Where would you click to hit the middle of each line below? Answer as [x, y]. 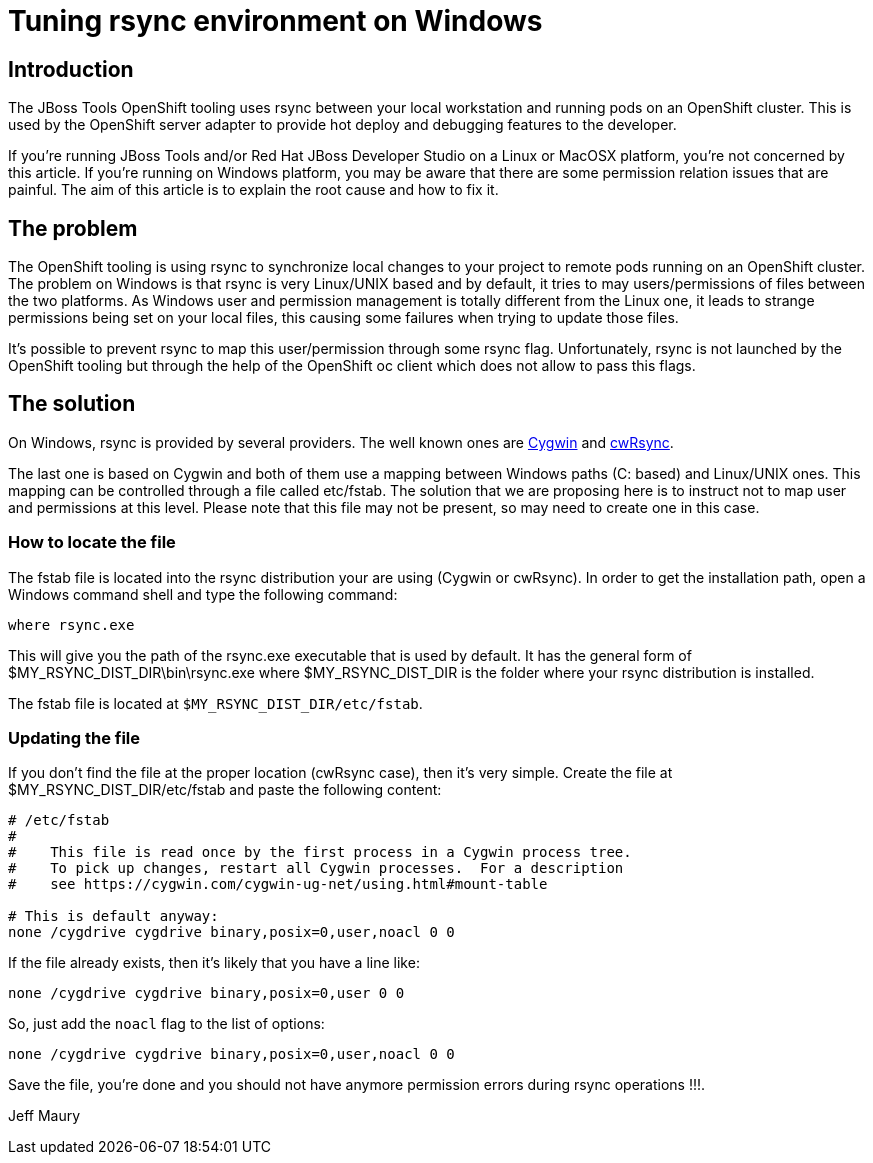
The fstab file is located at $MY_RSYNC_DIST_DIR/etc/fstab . [215, 703]
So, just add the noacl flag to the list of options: [166, 1024]
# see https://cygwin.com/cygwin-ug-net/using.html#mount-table [278, 884]
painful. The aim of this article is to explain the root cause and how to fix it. [253, 190]
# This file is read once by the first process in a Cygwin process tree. [320, 852]
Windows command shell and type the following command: [203, 594]
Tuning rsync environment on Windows [275, 21]
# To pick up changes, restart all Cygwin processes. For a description [316, 868]
